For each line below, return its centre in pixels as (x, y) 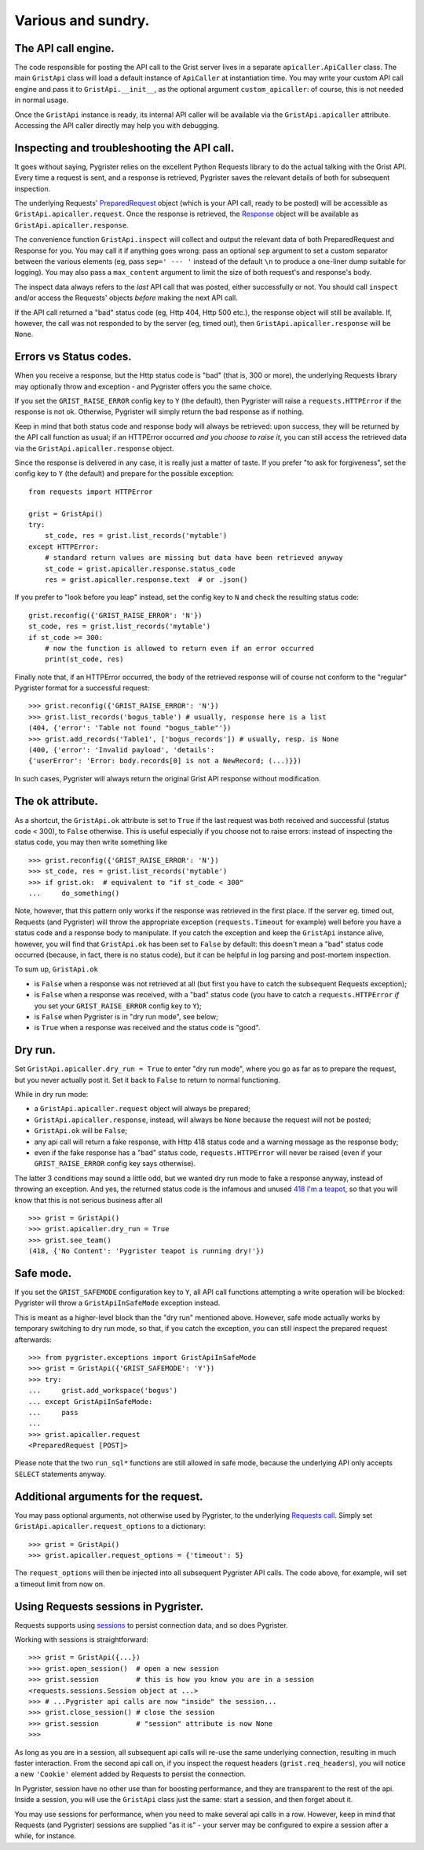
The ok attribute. (56, 801)
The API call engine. (64, 48)
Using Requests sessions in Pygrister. (109, 1606)
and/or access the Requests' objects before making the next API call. (126, 298)
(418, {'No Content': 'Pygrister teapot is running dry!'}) (146, 1251)
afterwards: (33, 1340)
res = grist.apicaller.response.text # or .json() (146, 579)
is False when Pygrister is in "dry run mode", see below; (126, 1016)
